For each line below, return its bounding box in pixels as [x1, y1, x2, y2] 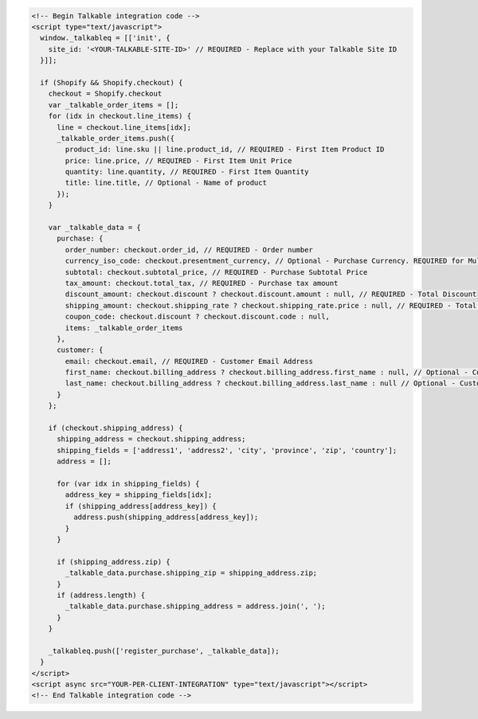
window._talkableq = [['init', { [40, 33, 170, 43]
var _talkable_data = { [48, 223, 141, 233]
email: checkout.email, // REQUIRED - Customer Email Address [65, 357, 314, 365]
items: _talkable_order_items [65, 323, 183, 332]
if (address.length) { [57, 590, 146, 600]
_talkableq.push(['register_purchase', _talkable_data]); [48, 646, 280, 655]
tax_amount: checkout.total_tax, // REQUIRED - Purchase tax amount [65, 279, 339, 287]
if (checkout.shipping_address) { [48, 424, 183, 433]
